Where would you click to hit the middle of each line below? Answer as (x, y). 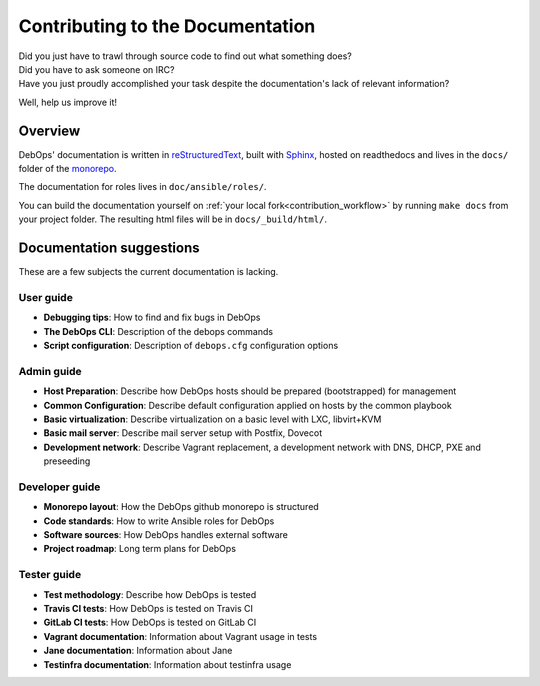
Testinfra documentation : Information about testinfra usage (167, 664)
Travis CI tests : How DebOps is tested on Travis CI (148, 608)
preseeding (67, 461)
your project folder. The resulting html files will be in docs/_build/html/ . (172, 219)
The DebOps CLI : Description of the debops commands (158, 331)
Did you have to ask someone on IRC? (96, 69)
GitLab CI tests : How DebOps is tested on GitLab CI (150, 622)
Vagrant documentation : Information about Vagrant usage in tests (180, 636)
